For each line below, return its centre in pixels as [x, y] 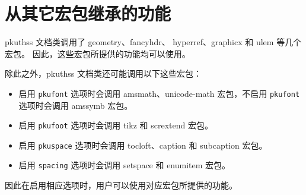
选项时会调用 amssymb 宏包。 [76, 105]
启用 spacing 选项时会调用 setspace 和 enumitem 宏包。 [125, 165]
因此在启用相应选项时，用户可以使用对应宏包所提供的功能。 [121, 185]
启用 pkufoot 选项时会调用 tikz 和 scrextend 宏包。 [116, 125]
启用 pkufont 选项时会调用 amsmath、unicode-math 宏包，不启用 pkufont [159, 93]
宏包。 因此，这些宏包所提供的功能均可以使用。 [98, 53]
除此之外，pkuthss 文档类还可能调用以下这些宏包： [103, 73]
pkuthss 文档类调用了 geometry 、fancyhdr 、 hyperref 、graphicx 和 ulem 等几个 [153, 42]
